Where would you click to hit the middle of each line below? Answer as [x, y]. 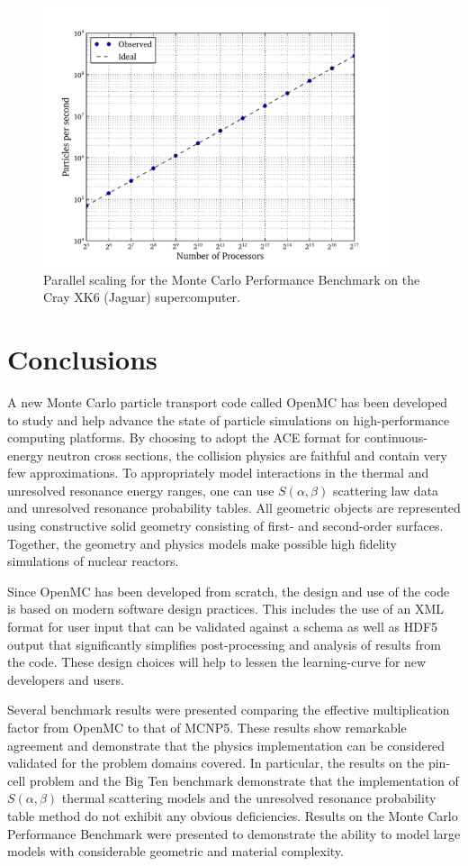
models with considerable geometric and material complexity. [175, 851]
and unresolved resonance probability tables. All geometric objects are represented [234, 508]
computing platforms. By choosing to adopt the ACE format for [184, 438]
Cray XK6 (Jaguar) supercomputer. [142, 297]
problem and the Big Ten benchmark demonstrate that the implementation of [244, 780]
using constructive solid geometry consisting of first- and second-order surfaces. [225, 526]
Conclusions [82, 358]
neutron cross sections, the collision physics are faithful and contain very [247, 455]
